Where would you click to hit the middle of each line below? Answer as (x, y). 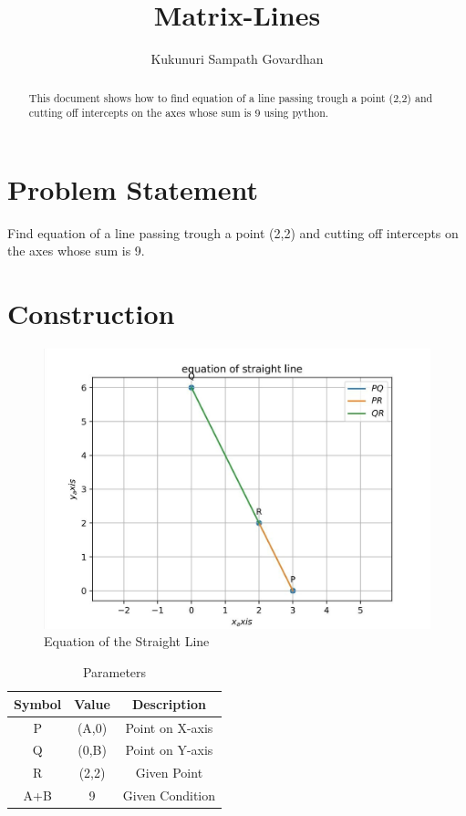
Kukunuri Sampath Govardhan (237, 59)
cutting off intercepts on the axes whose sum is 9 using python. (179, 113)
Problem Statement (133, 188)
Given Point (169, 773)
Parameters (114, 672)
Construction (91, 314)
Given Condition (169, 795)
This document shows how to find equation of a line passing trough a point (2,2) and (231, 97)
